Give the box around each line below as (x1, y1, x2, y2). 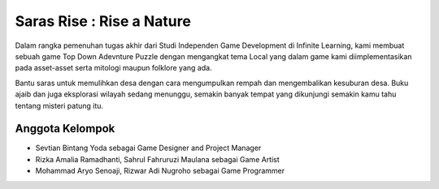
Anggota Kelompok (15, 122, 115, 135)
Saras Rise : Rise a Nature (15, 12, 191, 30)
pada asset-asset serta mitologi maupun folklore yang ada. (15, 63, 212, 73)
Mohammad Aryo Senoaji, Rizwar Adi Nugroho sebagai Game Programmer (35, 166, 285, 176)
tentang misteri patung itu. (15, 101, 104, 110)
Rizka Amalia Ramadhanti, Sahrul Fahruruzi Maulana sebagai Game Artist (35, 154, 280, 164)
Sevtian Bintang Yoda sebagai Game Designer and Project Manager (35, 143, 262, 153)
